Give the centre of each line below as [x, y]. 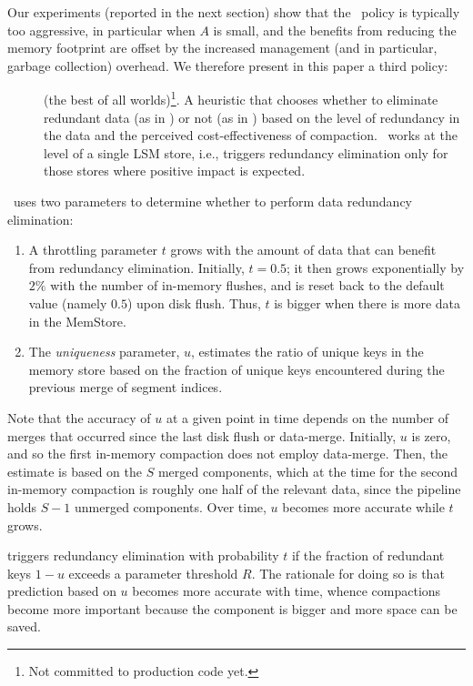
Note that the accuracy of [79, 417]
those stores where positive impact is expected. [175, 171]
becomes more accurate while [363, 506]
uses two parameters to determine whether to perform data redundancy [212, 201]
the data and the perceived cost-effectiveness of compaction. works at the [251, 135]
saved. [25, 626]
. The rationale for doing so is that [348, 573]
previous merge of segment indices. [126, 387]
